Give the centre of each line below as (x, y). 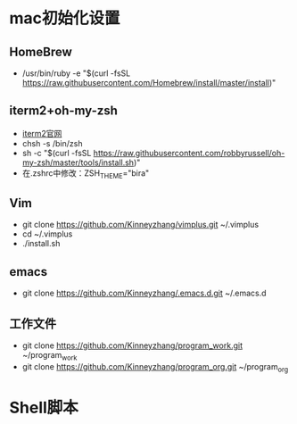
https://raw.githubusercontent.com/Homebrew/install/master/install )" (149, 83)
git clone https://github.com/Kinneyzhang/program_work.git (132, 345)
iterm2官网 (42, 133)
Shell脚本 (44, 407)
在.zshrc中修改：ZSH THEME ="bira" (86, 174)
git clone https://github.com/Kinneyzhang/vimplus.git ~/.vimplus (140, 225)
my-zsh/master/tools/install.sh (78, 162)
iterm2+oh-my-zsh (64, 111)
